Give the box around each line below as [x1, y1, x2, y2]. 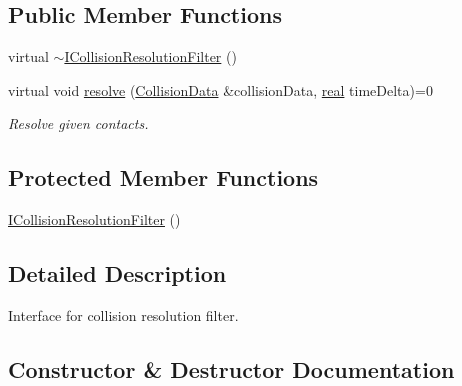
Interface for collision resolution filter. [8, 304, 239, 325]
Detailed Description [8, 258, 227, 289]
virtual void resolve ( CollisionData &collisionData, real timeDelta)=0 [8, 79, 433, 100]
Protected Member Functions [8, 162, 319, 193]
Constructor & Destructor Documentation [8, 353, 455, 384]
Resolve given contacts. [8, 113, 149, 134]
